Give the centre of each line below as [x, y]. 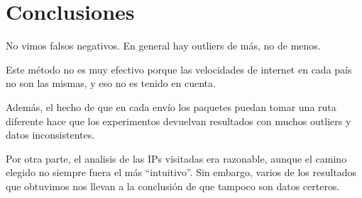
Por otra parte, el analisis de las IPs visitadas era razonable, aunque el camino [176, 158]
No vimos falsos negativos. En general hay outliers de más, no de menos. [163, 46]
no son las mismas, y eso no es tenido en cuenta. [111, 83]
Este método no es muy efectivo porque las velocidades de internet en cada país [179, 69]
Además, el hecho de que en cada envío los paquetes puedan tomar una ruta [171, 106]
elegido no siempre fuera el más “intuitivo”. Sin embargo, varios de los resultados [181, 172]
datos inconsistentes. [50, 135]
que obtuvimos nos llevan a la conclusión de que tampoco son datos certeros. [173, 186]
